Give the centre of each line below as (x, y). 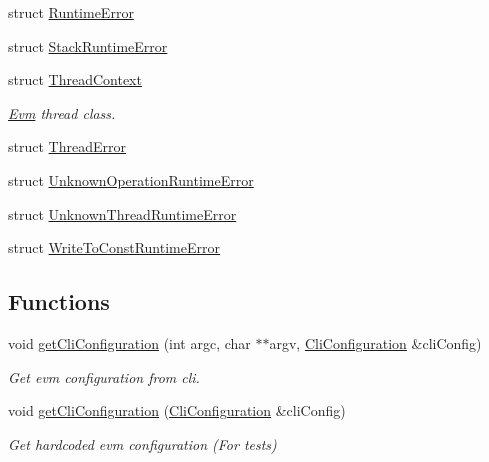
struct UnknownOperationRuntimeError (131, 179)
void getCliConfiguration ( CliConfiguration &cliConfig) (177, 410)
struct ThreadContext (75, 79)
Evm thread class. (62, 112)
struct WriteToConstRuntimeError (114, 247)
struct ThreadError (67, 146)
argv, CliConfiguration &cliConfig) (375, 342)
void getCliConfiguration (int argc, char (129, 342)
